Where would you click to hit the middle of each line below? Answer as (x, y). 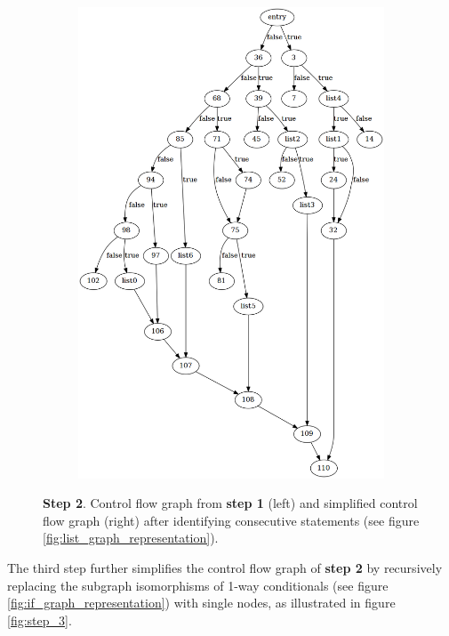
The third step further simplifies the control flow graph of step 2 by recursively (225, 568)
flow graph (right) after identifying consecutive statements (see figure (231, 520)
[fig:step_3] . (40, 620)
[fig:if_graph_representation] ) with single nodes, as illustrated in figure (201, 603)
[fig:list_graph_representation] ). (131, 538)
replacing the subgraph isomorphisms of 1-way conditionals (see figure (198, 585)
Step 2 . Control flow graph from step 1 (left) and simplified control (230, 503)
